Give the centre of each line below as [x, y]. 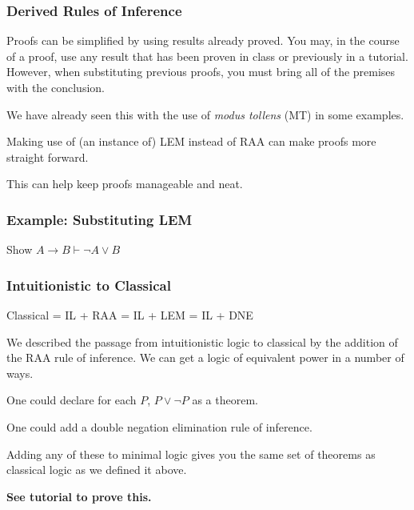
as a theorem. [225, 400]
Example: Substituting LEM [100, 219]
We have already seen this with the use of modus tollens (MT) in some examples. [205, 114]
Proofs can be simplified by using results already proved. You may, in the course [203, 40]
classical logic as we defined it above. [97, 470]
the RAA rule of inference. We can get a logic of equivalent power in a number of [205, 357]
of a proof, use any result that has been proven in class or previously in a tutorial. [207, 56]
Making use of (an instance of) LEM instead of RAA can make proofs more [191, 141]
